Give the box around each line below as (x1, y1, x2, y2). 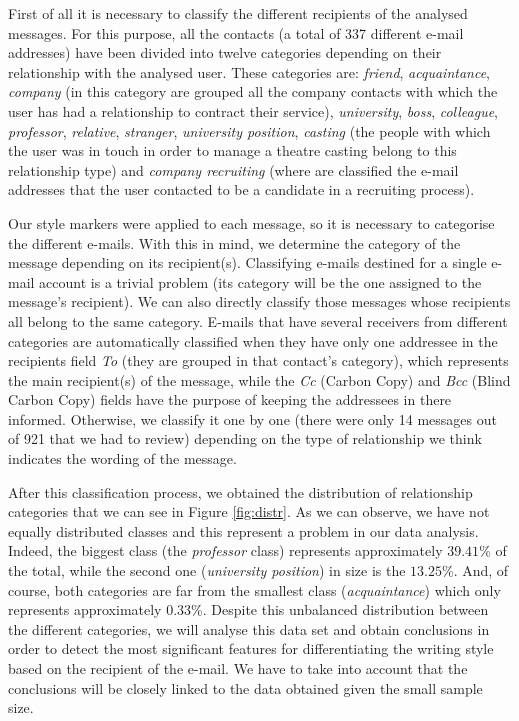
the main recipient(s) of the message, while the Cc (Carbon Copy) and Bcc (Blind (8, 369, 511, 390)
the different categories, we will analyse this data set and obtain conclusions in (8, 618, 490, 639)
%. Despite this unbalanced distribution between (191, 599, 489, 620)
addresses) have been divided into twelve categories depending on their (8, 42, 442, 63)
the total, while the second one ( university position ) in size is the (8, 560, 406, 581)
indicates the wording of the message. (8, 448, 237, 469)
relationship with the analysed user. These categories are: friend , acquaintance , (8, 61, 491, 82)
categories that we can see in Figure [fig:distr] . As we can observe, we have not (8, 501, 490, 522)
